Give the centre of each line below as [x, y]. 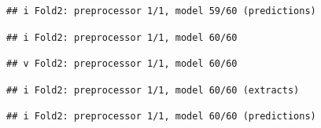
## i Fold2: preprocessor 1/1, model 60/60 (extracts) [153, 90]
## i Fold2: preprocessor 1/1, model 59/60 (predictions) [161, 11]
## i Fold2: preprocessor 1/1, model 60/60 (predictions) [161, 117]
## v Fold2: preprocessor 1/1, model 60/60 [122, 64]
